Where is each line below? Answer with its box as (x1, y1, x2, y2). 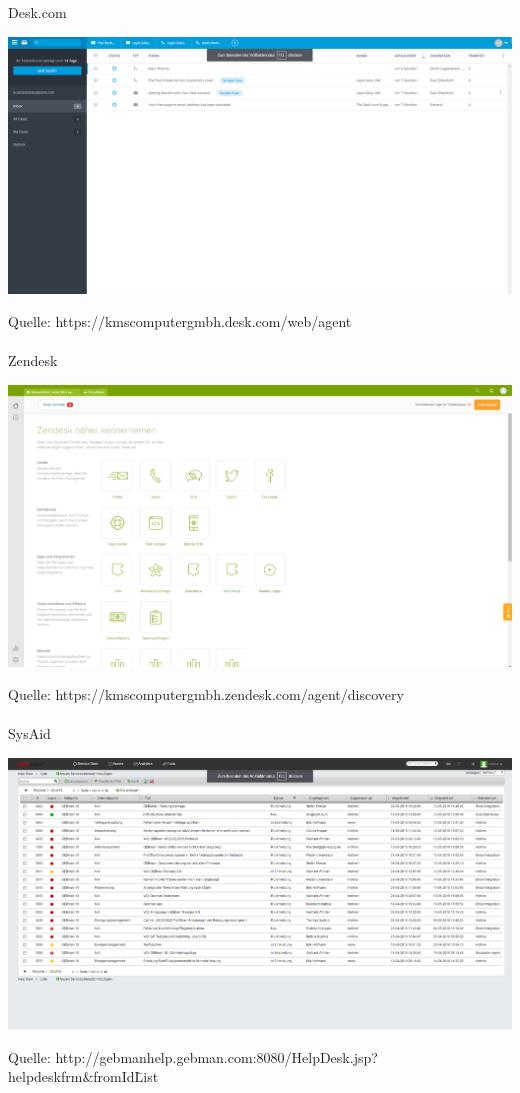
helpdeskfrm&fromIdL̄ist (8, 1066, 159, 1087)
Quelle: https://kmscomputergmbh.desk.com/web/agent (8, 311, 352, 332)
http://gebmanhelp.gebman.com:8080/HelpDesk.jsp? (55, 1046, 378, 1067)
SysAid (8, 723, 51, 744)
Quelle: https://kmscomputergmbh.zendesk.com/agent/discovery (8, 684, 404, 705)
